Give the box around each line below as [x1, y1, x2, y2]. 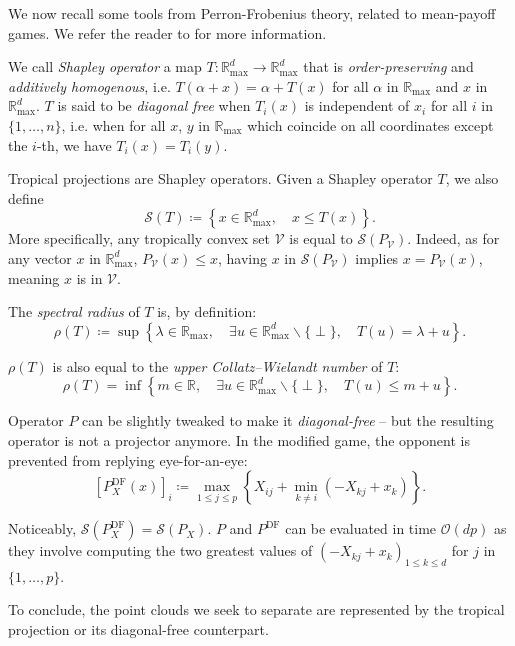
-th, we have [36, 134, 112, 155]
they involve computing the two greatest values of [8, 540, 313, 561]
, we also [445, 168, 499, 189]
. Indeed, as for [407, 228, 500, 249]
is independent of [304, 95, 410, 116]
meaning [8, 267, 60, 288]
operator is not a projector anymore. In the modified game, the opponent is [8, 429, 470, 450]
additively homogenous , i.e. [8, 75, 171, 96]
